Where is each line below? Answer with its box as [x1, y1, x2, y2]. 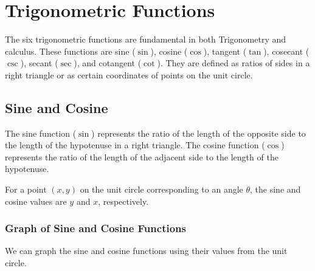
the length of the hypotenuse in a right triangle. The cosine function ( [5, 139, 265, 151]
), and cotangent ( [74, 57, 142, 69]
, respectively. [98, 194, 149, 207]
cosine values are [5, 194, 67, 207]
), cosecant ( [263, 44, 310, 57]
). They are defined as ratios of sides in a [157, 57, 310, 69]
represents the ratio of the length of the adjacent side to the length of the [5, 150, 279, 163]
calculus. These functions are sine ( [5, 44, 136, 57]
